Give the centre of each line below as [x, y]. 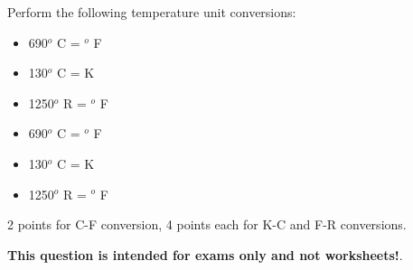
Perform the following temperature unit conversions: [152, 12]
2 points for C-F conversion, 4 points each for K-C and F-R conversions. [207, 224]
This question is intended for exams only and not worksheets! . [205, 254]
